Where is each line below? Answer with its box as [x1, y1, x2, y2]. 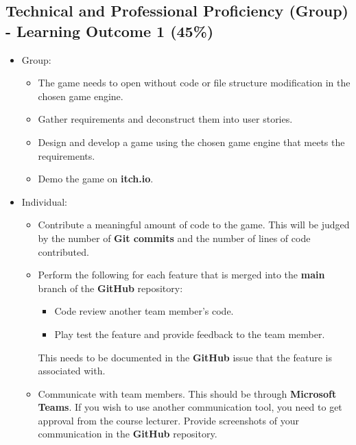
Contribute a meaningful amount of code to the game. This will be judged [38, 217, 350, 232]
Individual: [21, 194, 67, 208]
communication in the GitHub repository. [38, 426, 217, 441]
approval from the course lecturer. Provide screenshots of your [38, 413, 299, 427]
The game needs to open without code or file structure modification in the [38, 75, 351, 90]
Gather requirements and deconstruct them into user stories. [38, 112, 293, 126]
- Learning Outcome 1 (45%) [5, 20, 214, 41]
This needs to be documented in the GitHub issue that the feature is [38, 350, 332, 364]
